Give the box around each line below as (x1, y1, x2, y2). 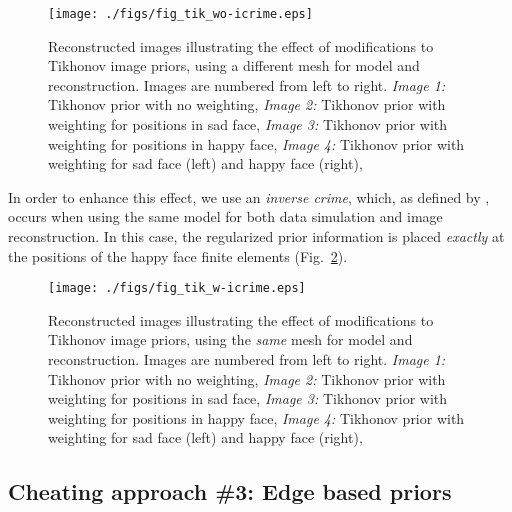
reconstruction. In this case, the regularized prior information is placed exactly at (8, 226, 505, 246)
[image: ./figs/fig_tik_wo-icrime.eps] (48, 7, 313, 21)
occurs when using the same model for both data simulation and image (8, 206, 443, 227)
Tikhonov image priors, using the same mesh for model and (48, 329, 413, 350)
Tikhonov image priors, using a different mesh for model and (48, 55, 420, 76)
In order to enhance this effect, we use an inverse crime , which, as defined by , (8, 186, 490, 207)
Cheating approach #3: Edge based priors (8, 476, 452, 507)
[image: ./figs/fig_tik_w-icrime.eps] (48, 281, 306, 296)
